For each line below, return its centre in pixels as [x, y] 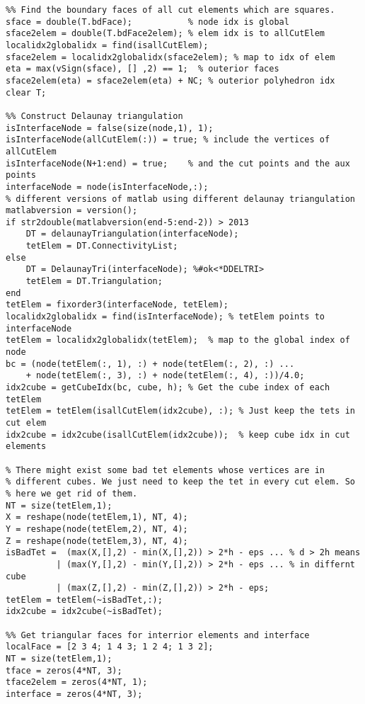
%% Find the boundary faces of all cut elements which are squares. [170, 10]
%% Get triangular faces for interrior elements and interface [158, 635]
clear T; [26, 92]
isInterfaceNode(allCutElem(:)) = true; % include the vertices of [168, 140]
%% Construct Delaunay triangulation [94, 116]
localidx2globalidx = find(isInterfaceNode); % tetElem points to [166, 317]
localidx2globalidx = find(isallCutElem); [107, 45]
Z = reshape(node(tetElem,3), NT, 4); [97, 541]
